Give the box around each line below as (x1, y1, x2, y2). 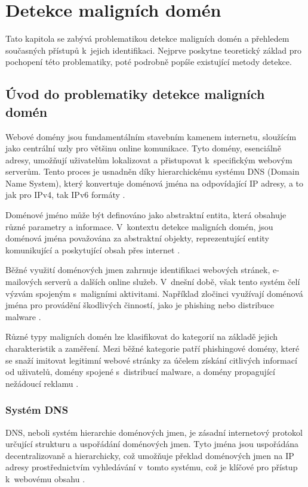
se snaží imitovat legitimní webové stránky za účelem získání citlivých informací (5, 353, 297, 366)
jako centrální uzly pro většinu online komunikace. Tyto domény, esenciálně (5, 142, 281, 154)
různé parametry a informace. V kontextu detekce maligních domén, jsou (5, 220, 273, 232)
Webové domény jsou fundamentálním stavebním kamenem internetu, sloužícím (5, 130, 297, 142)
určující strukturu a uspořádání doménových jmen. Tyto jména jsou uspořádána (5, 438, 298, 450)
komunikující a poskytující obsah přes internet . (5, 243, 180, 256)
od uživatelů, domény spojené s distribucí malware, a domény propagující (5, 365, 275, 378)
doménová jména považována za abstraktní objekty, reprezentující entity (5, 232, 269, 244)
